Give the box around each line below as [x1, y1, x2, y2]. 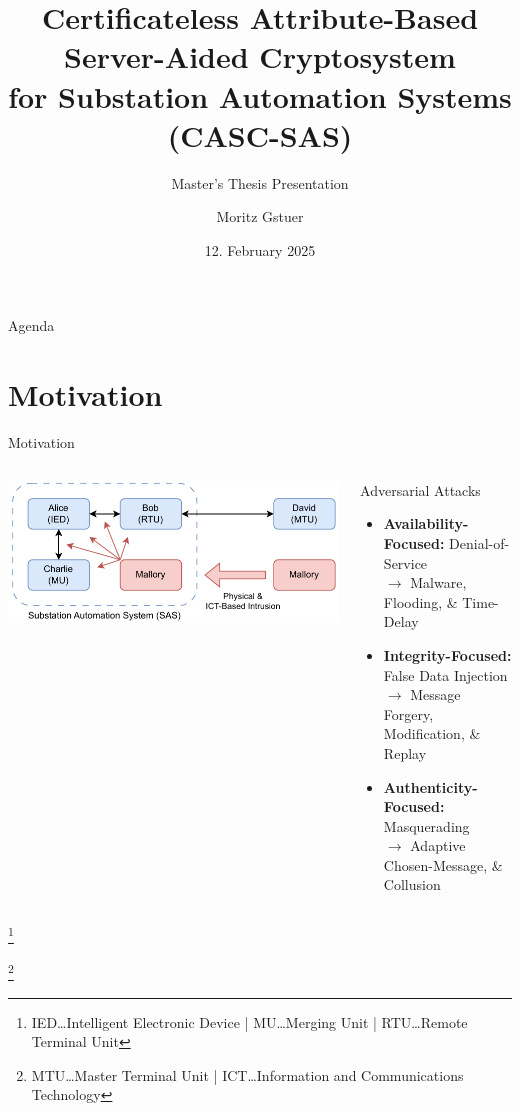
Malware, [410, 572, 467, 593]
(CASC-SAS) [167, 114, 353, 155]
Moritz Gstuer [216, 206, 304, 227]
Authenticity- [383, 776, 478, 797]
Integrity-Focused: [383, 644, 512, 665]
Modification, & [383, 723, 481, 744]
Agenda [8, 315, 55, 336]
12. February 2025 [204, 239, 316, 260]
